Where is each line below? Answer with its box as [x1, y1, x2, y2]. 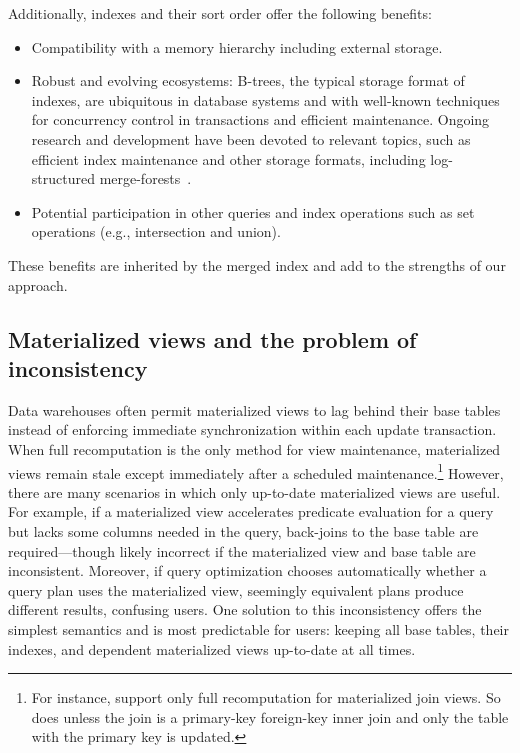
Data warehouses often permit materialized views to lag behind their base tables [8, 399, 501, 420]
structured [31, 168, 95, 189]
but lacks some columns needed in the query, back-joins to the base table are [8, 520, 479, 541]
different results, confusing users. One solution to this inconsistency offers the [8, 599, 482, 620]
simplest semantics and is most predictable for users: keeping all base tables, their [8, 618, 509, 639]
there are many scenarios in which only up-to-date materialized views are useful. [8, 481, 501, 502]
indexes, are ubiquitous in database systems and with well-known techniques [31, 89, 500, 110]
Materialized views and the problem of [8, 323, 417, 354]
